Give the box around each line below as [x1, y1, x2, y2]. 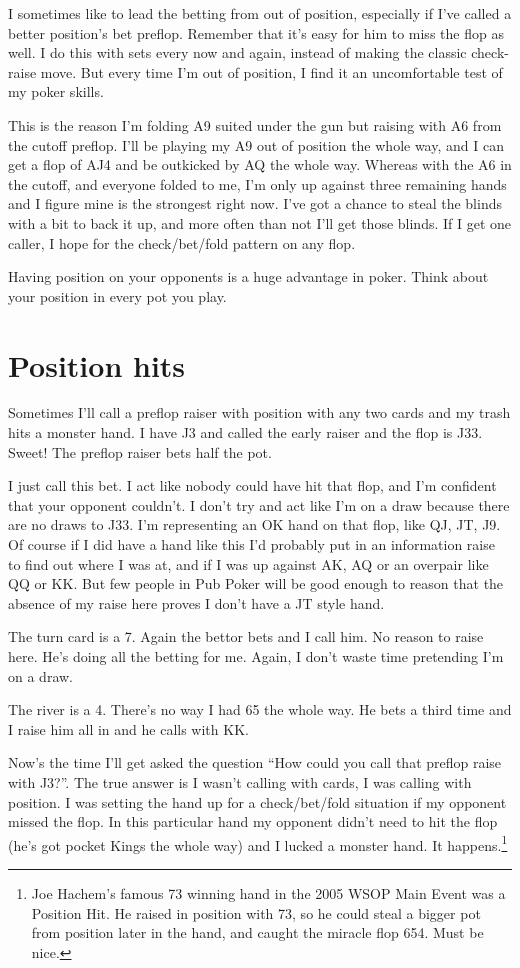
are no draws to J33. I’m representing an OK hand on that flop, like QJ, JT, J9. [8, 514, 501, 535]
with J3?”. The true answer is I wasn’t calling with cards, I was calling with [8, 771, 472, 792]
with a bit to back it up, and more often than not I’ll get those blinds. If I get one [8, 212, 512, 233]
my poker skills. [8, 81, 104, 102]
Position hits [8, 344, 186, 385]
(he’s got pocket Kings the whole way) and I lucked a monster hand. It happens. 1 [8, 831, 508, 855]
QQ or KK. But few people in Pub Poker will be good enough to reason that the [8, 573, 504, 594]
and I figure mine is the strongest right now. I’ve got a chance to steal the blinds [8, 193, 502, 214]
